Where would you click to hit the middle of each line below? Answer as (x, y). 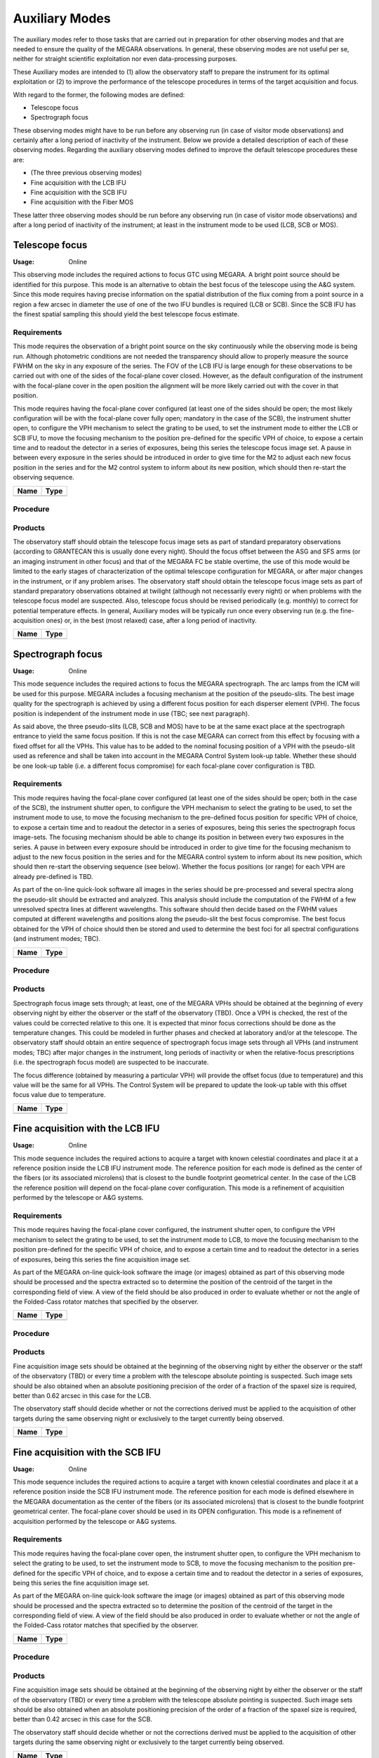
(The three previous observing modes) (86, 173)
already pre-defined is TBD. (53, 876)
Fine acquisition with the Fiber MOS (82, 202)
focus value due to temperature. (59, 1095)
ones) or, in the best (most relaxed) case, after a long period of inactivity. (152, 621)
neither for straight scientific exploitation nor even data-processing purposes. (125, 59)
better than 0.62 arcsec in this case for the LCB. (82, 1395)
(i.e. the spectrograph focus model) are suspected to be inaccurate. (111, 1063)
